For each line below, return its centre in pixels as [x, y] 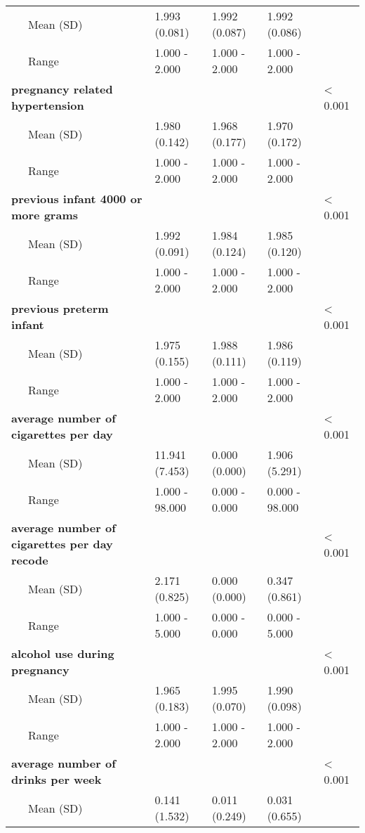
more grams [45, 215]
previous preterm [60, 308]
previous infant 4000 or [77, 199]
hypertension [48, 105]
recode [30, 560]
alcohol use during [63, 653]
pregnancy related [62, 89]
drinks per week [57, 779]
